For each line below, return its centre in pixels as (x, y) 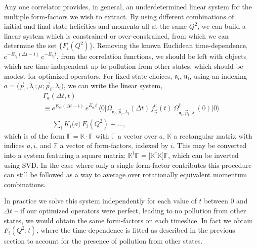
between (216, 201)
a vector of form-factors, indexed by (114, 145)
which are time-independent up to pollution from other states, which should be (124, 66)
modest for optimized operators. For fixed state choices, (88, 75)
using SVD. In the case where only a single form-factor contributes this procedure (128, 165)
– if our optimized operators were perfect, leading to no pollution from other (130, 210)
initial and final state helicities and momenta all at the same (96, 26)
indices (14, 145)
